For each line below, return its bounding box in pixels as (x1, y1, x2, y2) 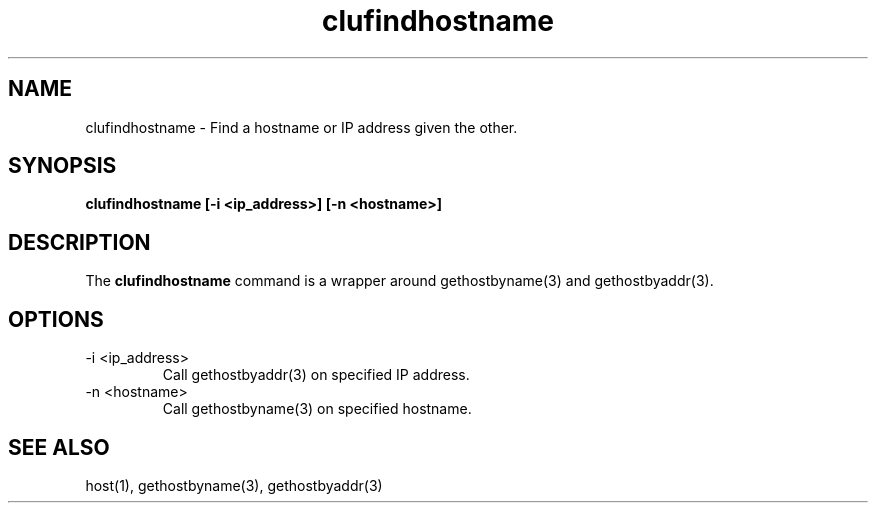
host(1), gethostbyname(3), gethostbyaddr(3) (85, 476, 383, 494)
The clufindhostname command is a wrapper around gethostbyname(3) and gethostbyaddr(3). (85, 272, 714, 290)
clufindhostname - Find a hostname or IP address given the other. (85, 118, 518, 136)
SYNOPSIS (8, 153, 117, 179)
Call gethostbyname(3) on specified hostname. (162, 400, 472, 418)
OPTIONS (8, 306, 104, 332)
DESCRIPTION (8, 229, 151, 255)
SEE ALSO (8, 434, 110, 460)
